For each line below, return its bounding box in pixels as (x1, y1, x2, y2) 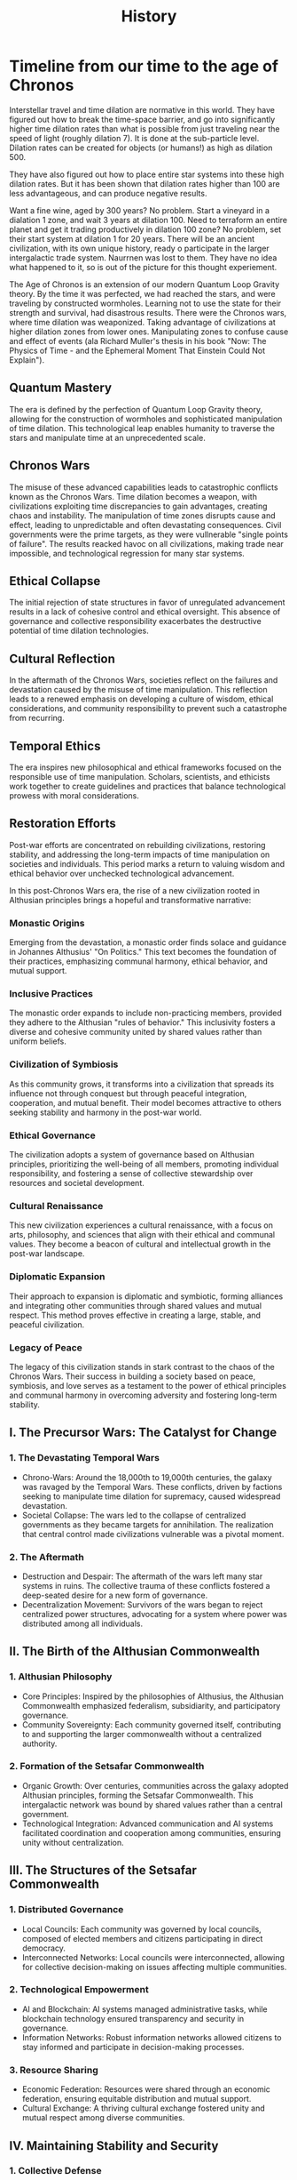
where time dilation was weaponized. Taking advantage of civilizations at (9, 317, 277, 327)
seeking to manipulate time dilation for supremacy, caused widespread (21, 1491, 281, 1502)
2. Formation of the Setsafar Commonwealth (9, 1760, 205, 1773)
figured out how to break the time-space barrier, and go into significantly (9, 114, 276, 124)
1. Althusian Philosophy (9, 1671, 113, 1683)
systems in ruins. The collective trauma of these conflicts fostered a (21, 1580, 270, 1591)
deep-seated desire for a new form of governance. (21, 1590, 208, 1600)
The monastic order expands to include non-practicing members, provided (9, 1007, 282, 1019)
